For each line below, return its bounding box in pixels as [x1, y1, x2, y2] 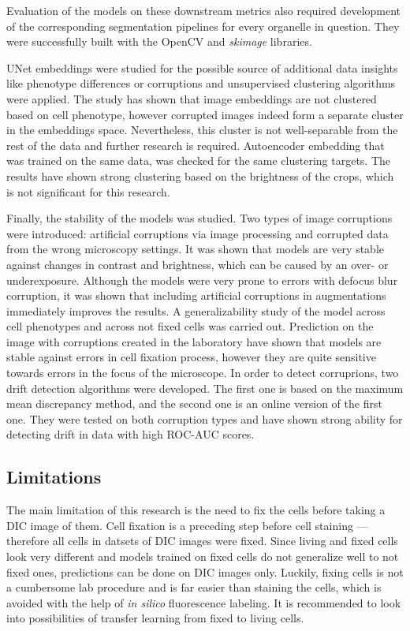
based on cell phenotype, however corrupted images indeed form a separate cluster [6, 106, 404, 122]
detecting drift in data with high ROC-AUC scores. [6, 426, 255, 442]
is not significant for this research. [6, 183, 170, 200]
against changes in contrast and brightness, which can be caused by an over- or [6, 256, 389, 272]
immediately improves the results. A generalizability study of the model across [6, 302, 386, 319]
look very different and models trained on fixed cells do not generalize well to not [6, 548, 399, 565]
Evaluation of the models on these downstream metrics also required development [6, 2, 401, 18]
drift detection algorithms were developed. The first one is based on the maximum [6, 379, 404, 396]
